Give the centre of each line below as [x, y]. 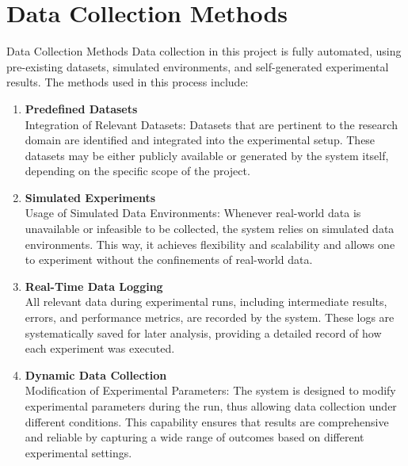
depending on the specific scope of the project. [137, 171]
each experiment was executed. [100, 348]
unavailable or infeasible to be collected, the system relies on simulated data [210, 229]
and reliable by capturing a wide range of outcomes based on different [194, 437]
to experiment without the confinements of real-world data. [169, 260]
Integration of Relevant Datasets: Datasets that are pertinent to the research [211, 124]
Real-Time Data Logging [94, 286]
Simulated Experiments [90, 197]
